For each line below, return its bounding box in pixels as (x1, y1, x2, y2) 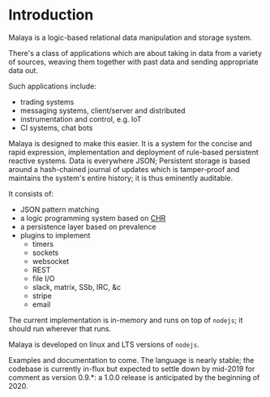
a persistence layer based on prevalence (19, 222, 156, 231)
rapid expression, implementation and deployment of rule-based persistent (8, 147, 259, 157)
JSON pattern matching (19, 205, 100, 214)
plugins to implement (19, 230, 91, 240)
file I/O (32, 274, 55, 283)
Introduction (8, 6, 94, 24)
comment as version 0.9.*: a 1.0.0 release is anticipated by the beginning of (8, 372, 260, 382)
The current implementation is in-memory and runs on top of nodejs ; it (8, 315, 243, 325)
